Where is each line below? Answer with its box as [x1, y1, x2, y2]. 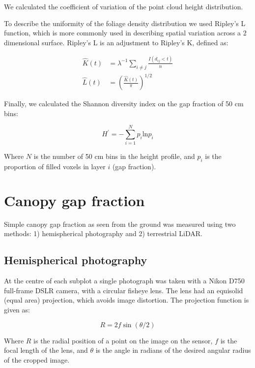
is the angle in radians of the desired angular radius [95, 345, 251, 355]
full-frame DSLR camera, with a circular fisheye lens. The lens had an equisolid [4, 285, 243, 295]
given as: [4, 305, 30, 315]
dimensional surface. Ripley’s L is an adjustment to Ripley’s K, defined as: [4, 37, 228, 47]
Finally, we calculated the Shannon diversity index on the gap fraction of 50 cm [4, 98, 244, 109]
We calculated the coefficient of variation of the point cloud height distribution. [4, 1, 243, 11]
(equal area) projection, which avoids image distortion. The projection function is [4, 295, 249, 305]
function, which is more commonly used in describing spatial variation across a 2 [4, 28, 247, 38]
